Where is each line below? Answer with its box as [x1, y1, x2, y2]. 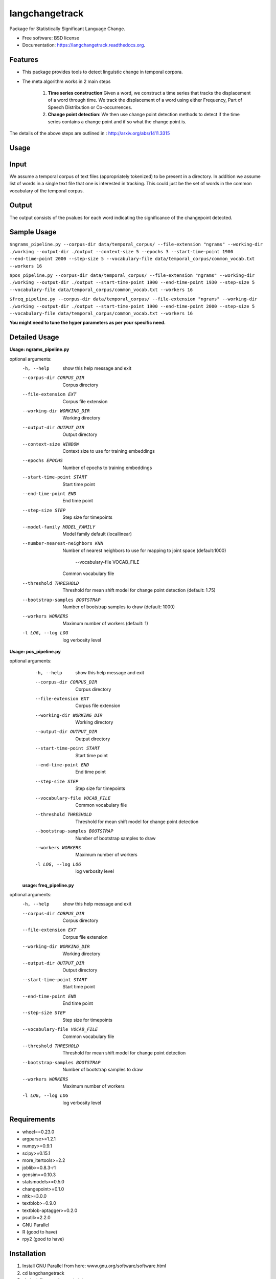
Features [9, 55, 38, 64]
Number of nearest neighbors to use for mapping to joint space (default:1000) [62, 547, 226, 554]
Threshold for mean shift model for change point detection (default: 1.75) [62, 587, 216, 593]
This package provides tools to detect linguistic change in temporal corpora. [22, 69, 183, 75]
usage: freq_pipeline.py [22, 882, 74, 888]
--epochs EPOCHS [22, 458, 63, 464]
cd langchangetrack [22, 1270, 65, 1276]
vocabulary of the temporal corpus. [9, 187, 84, 194]
